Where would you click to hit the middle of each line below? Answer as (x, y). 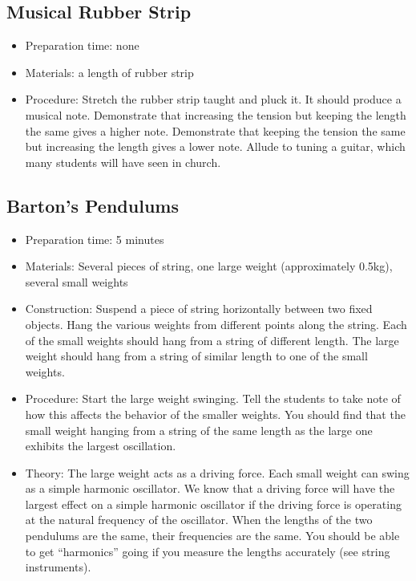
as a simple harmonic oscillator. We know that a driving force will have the (210, 488)
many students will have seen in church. (123, 162)
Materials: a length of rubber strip (109, 72)
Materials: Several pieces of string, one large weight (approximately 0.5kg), (209, 266)
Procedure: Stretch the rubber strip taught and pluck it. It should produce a (213, 99)
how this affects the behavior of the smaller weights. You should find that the (215, 414)
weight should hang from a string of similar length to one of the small (196, 356)
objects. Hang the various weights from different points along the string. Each (216, 324)
